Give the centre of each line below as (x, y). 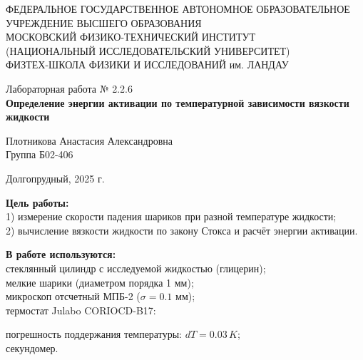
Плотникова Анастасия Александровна (90, 140)
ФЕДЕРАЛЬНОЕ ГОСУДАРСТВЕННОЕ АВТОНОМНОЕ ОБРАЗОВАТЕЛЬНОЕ (178, 9)
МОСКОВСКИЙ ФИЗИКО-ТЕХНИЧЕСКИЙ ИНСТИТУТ (131, 37)
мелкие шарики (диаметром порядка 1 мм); (100, 282)
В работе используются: (61, 254)
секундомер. (32, 348)
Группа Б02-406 (40, 154)
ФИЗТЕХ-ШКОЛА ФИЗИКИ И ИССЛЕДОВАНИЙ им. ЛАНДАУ (147, 65)
